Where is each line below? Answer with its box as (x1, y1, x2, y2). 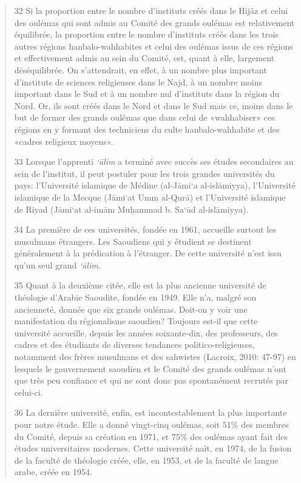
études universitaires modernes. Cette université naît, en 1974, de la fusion (14, 442, 292, 455)
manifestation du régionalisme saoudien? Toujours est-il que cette (14, 315, 258, 327)
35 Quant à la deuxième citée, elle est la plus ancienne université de (14, 279, 266, 291)
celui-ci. (14, 385, 43, 398)
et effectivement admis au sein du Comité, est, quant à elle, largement (14, 52, 275, 64)
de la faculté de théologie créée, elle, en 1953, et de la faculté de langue (14, 453, 279, 466)
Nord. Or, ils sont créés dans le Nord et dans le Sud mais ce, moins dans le (14, 99, 293, 112)
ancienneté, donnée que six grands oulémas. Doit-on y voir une (14, 302, 248, 315)
